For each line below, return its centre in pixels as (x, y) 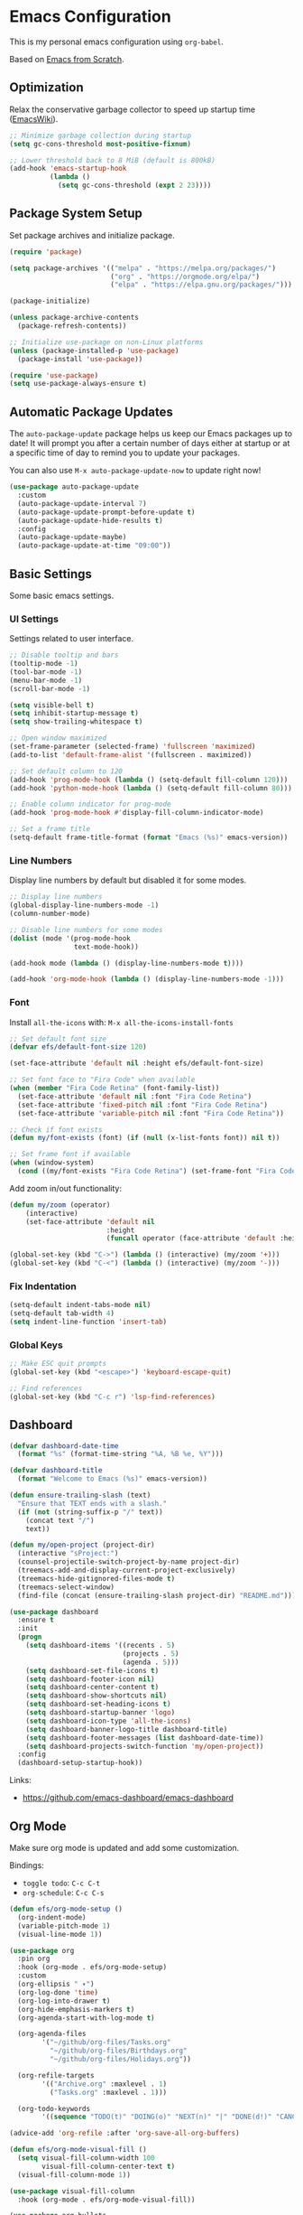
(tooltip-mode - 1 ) (44, 664)
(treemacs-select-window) (66, 1587)
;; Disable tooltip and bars (64, 655)
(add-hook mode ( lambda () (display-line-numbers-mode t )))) (127, 963)
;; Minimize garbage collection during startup (101, 136)
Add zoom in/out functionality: (65, 1188)
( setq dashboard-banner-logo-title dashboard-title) (127, 1729)
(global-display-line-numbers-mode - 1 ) (84, 905)
